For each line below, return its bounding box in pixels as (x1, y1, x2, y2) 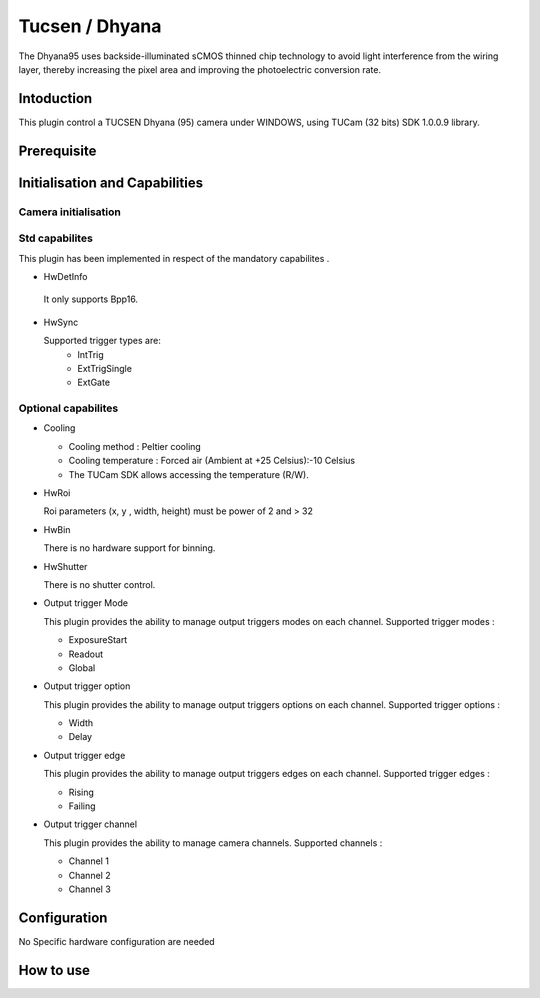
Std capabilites (18, 231, 94, 245)
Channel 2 (68, 869, 111, 881)
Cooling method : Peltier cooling (68, 440, 202, 452)
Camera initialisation (18, 205, 122, 219)
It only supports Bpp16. (43, 293, 139, 305)
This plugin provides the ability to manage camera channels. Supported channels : (43, 836, 383, 849)
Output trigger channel (43, 818, 138, 830)
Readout (68, 648, 104, 660)
